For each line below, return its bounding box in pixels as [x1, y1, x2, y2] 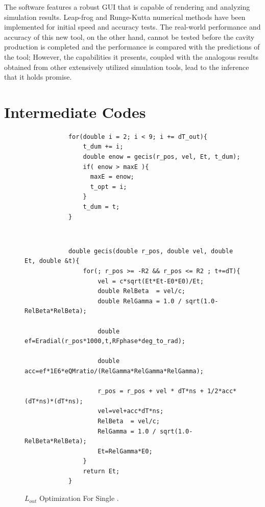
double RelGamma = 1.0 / [98, 297, 182, 305]
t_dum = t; [83, 203, 120, 211]
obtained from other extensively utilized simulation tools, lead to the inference [4, 61, 249, 72]
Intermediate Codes [4, 101, 146, 122]
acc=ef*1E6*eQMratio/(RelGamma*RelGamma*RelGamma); [25, 367, 204, 375]
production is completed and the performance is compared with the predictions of [4, 41, 260, 52]
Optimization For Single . [39, 493, 119, 503]
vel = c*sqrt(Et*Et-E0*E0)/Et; [98, 277, 204, 285]
